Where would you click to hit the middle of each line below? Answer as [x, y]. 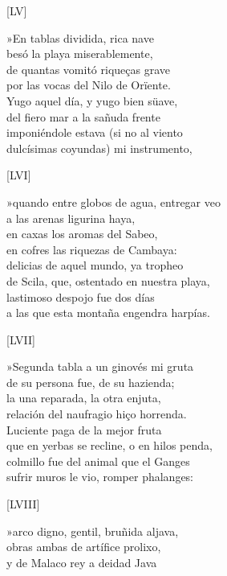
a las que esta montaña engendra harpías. [108, 313]
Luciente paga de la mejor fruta [84, 429]
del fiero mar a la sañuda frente [83, 116]
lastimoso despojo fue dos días [81, 296]
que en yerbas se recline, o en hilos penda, [109, 445]
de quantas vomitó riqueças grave [88, 69]
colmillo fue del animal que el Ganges [98, 461]
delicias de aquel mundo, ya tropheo [95, 265]
